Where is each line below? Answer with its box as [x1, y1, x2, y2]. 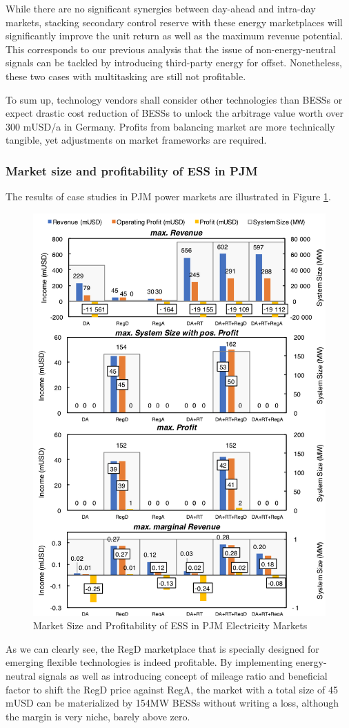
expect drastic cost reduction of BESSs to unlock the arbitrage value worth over [6, 106, 344, 120]
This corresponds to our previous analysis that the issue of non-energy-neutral [6, 41, 336, 56]
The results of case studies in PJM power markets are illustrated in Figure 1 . [6, 189, 331, 204]
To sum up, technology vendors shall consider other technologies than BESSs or [6, 92, 343, 106]
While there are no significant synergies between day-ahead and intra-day [6, 1, 316, 15]
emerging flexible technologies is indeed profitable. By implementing [6, 655, 293, 669]
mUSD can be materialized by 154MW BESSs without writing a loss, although [6, 696, 339, 710]
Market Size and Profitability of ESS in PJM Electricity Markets [33, 618, 308, 633]
